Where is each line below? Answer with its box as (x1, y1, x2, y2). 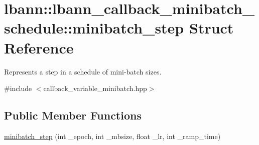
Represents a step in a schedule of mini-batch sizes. (4, 66, 162, 76)
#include (4, 83, 32, 93)
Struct (189, 17, 234, 38)
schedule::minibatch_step (4, 17, 184, 38)
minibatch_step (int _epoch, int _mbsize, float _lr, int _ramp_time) (4, 130, 221, 141)
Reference (4, 37, 74, 57)
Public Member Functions (4, 107, 142, 123)
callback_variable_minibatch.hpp (43, 83, 147, 93)
